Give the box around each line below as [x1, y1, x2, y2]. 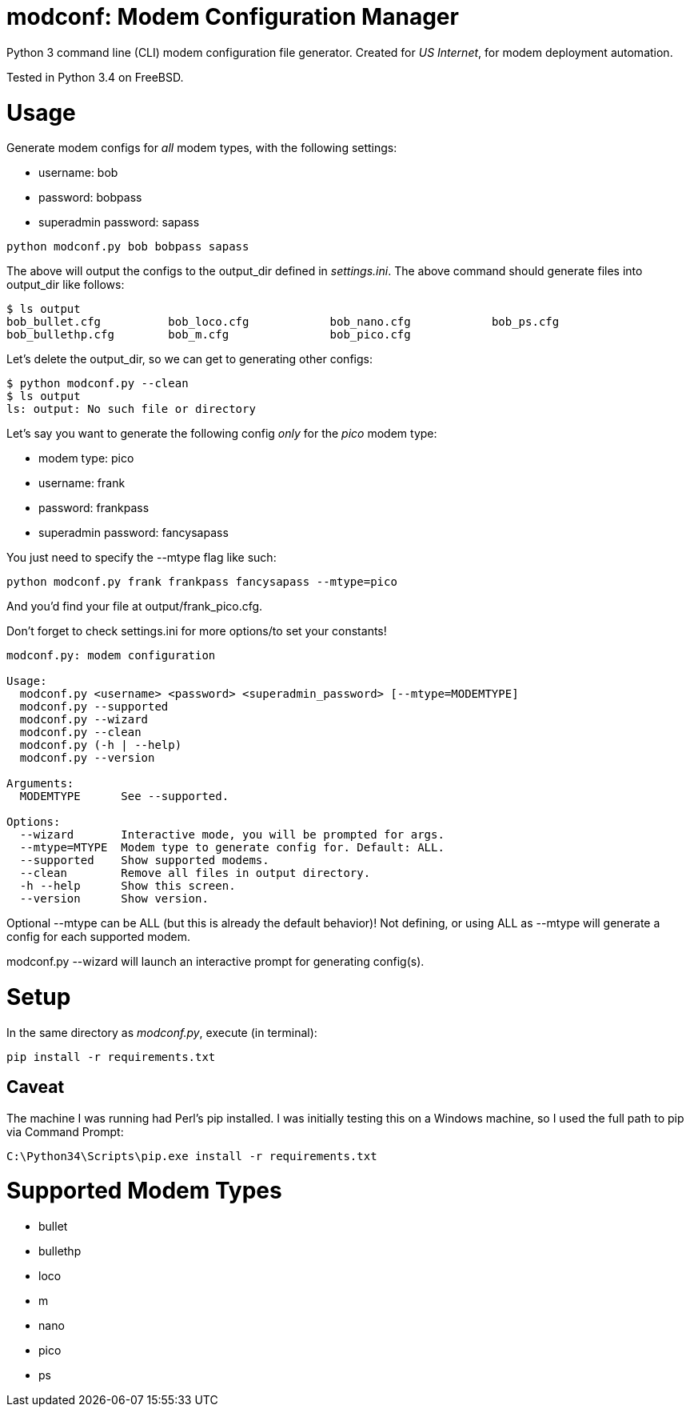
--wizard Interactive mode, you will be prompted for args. [19, 828, 445, 842]
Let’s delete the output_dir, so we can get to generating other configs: [6, 352, 373, 366]
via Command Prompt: [6, 1124, 124, 1139]
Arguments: [6, 777, 74, 791]
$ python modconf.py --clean [6, 377, 189, 390]
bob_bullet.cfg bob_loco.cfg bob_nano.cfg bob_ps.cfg [6, 315, 560, 329]
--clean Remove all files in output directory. [19, 867, 371, 880]
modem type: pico [38, 451, 134, 466]
